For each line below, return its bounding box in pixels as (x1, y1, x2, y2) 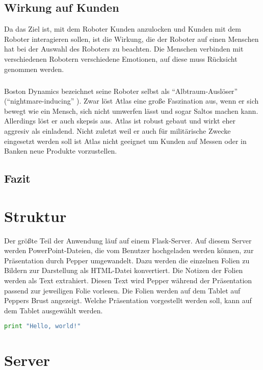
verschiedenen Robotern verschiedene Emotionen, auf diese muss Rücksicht (4, 53, 238, 64)
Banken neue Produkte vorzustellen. (4, 145, 117, 156)
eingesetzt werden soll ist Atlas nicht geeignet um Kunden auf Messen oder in (4, 135, 247, 146)
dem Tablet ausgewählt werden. (4, 305, 103, 315)
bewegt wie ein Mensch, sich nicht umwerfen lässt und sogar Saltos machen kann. (4, 105, 258, 116)
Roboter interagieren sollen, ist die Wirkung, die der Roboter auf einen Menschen (4, 33, 259, 44)
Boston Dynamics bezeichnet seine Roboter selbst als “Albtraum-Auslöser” (4, 85, 238, 96)
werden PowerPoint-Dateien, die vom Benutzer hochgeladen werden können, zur (4, 245, 254, 256)
